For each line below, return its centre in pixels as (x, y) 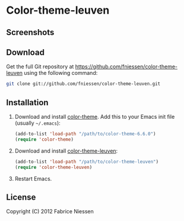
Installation (27, 102)
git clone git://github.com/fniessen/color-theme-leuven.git (83, 84)
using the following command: (61, 73)
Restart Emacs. (33, 178)
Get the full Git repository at (40, 67)
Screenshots (30, 32)
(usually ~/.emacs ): (37, 123)
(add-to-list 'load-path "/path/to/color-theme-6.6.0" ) (85, 134)
